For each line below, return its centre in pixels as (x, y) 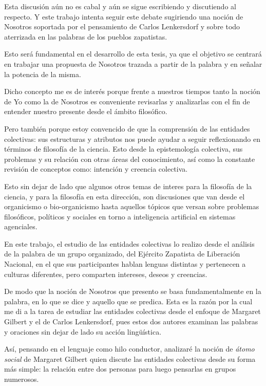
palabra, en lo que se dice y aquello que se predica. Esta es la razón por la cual (128, 301)
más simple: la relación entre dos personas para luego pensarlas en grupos (120, 369)
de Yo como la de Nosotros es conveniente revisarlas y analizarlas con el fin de (127, 101)
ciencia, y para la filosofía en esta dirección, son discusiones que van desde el (125, 196)
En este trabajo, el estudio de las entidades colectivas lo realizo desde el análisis (129, 243)
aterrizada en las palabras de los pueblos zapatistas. (86, 36)
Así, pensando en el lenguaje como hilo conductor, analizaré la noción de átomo (129, 349)
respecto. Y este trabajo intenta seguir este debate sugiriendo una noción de (124, 16)
